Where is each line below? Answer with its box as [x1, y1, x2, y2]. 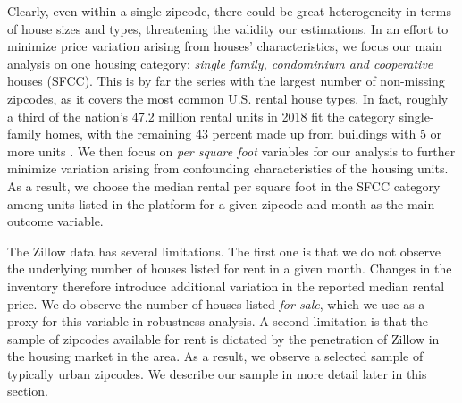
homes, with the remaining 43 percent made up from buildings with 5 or [45, 124, 442, 143]
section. [7, 382, 48, 400]
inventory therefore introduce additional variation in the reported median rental [7, 276, 445, 295]
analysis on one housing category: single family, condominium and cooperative [7, 54, 433, 72]
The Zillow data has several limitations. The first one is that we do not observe [7, 241, 441, 260]
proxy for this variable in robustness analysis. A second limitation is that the [7, 312, 428, 331]
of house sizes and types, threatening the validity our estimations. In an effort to [7, 19, 449, 38]
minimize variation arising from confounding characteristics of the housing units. [7, 159, 449, 178]
